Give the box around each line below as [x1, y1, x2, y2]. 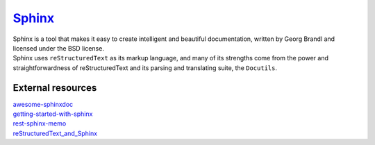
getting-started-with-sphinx [12, 110, 93, 118]
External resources [12, 82, 97, 94]
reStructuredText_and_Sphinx [12, 129, 97, 137]
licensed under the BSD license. [12, 44, 104, 52]
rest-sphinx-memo [12, 119, 67, 128]
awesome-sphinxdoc [12, 100, 74, 108]
